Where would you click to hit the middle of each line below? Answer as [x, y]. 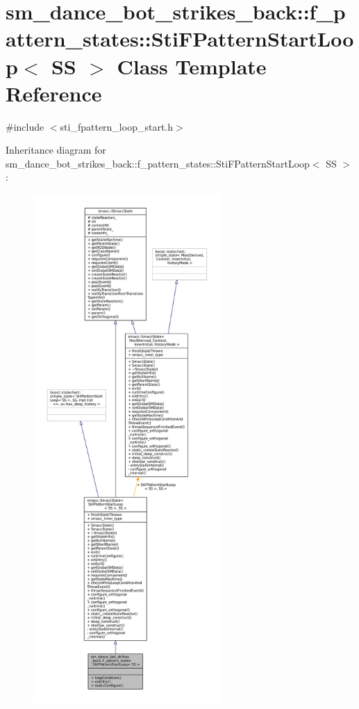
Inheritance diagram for [56, 150]
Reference [54, 93]
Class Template [192, 66]
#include [25, 126]
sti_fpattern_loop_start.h [117, 126]
